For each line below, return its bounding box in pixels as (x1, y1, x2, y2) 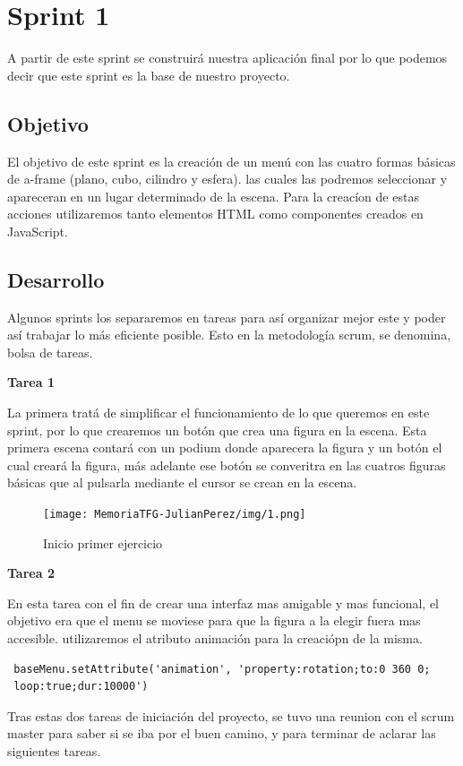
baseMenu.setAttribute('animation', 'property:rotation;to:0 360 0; (13, 662, 431, 676)
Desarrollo (7, 265, 105, 293)
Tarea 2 (7, 564, 55, 582)
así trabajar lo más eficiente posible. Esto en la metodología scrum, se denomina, (7, 325, 451, 344)
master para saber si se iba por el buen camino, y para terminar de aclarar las (7, 724, 436, 743)
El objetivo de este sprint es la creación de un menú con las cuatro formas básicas (7, 151, 456, 170)
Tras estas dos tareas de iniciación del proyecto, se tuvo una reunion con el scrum (7, 706, 455, 725)
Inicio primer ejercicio (43, 533, 163, 552)
